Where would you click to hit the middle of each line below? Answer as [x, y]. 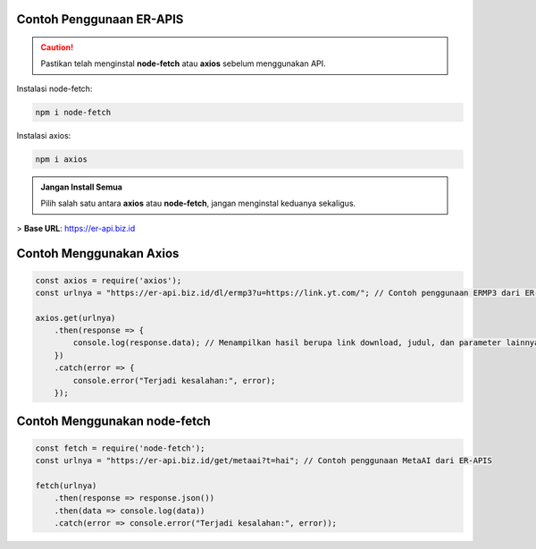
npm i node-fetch [73, 112]
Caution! [57, 47]
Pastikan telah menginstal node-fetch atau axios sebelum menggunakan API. [183, 63]
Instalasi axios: [44, 135]
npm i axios [62, 159]
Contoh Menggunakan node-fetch [114, 422]
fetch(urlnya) [66, 486]
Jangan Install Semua [81, 187]
